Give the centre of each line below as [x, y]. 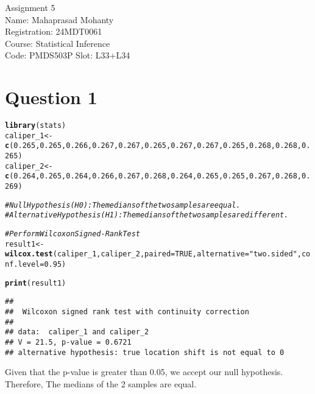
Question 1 [51, 97]
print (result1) [36, 283]
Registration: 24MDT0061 [54, 31]
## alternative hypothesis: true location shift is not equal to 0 [145, 352]
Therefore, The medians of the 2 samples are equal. [101, 383]
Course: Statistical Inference [58, 43]
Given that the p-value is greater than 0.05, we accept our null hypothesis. [144, 372]
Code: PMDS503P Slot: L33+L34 [68, 55]
